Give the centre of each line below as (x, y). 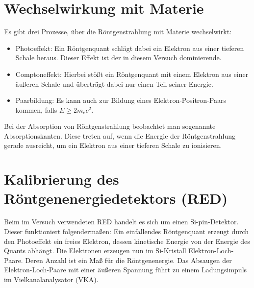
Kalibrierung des (62, 179)
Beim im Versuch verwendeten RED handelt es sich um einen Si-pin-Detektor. (121, 222)
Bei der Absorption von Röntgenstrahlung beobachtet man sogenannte (110, 126)
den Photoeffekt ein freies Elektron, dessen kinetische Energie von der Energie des (127, 241)
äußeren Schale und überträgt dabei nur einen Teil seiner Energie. (114, 84)
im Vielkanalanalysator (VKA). (51, 279)
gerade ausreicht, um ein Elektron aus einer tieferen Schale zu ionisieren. (113, 145)
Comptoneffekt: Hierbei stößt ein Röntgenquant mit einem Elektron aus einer (132, 74)
